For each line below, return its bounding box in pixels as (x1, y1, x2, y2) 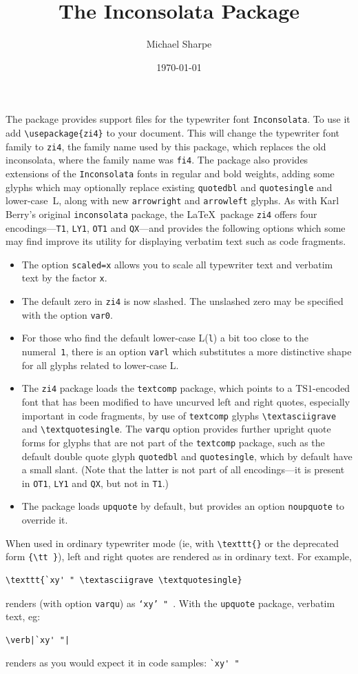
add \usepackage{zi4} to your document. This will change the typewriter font (6, 125, 339, 139)
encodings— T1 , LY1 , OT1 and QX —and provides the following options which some (6, 220, 346, 235)
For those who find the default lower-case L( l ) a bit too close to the (21, 330, 308, 345)
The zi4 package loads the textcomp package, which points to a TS (21, 381, 308, 395)
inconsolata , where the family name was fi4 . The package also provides (6, 152, 308, 167)
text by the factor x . (21, 270, 107, 285)
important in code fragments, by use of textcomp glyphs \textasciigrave (21, 408, 337, 422)
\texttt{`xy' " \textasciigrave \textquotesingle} (6, 575, 242, 586)
